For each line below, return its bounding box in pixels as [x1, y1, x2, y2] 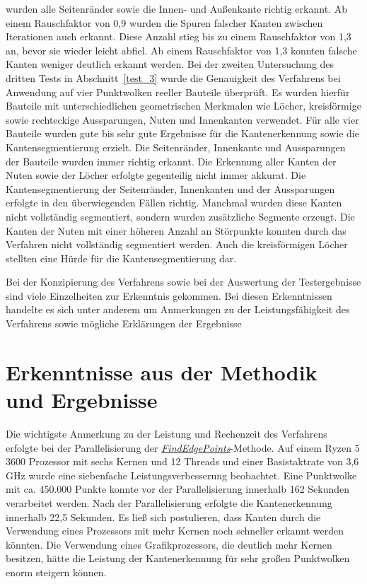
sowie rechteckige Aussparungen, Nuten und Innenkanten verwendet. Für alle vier [6, 112, 359, 127]
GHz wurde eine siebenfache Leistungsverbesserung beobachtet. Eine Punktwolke [6, 467, 357, 482]
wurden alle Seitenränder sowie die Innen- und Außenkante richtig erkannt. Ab [6, 1, 347, 16]
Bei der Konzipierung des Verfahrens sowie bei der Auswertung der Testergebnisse [6, 274, 361, 289]
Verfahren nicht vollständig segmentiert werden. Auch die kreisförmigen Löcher [6, 237, 348, 252]
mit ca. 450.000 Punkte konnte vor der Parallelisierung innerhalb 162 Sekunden [6, 481, 350, 496]
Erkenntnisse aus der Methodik [6, 357, 318, 386]
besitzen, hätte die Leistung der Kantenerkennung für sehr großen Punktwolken [6, 551, 350, 566]
